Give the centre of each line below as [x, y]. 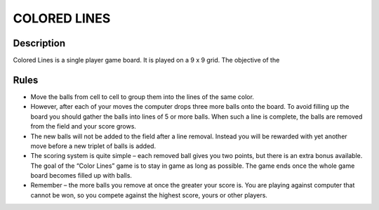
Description [39, 43]
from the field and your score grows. [84, 126]
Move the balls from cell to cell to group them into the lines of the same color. [142, 97]
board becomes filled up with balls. [81, 176]
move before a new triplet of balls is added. [93, 146]
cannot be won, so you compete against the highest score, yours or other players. [149, 195]
